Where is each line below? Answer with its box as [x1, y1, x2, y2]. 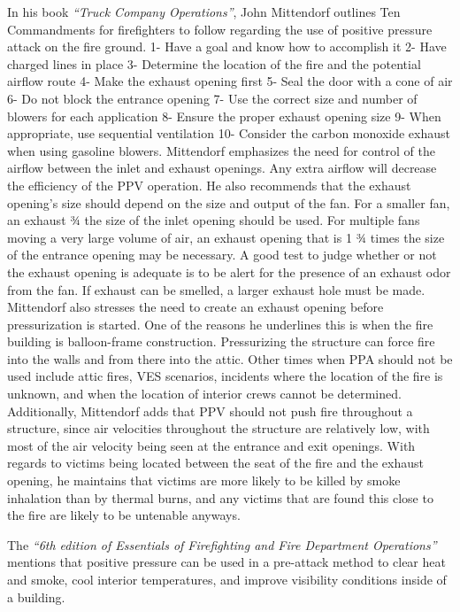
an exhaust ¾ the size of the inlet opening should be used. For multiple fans [7, 211, 420, 229]
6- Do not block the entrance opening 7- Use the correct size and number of [7, 89, 418, 107]
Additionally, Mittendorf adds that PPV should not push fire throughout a [7, 401, 413, 420]
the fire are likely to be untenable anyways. [7, 506, 241, 524]
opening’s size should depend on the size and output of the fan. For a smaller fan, [7, 193, 450, 212]
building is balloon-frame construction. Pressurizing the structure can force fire [7, 332, 435, 351]
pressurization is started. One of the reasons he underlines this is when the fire [7, 314, 433, 333]
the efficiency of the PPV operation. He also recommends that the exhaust [7, 175, 411, 194]
